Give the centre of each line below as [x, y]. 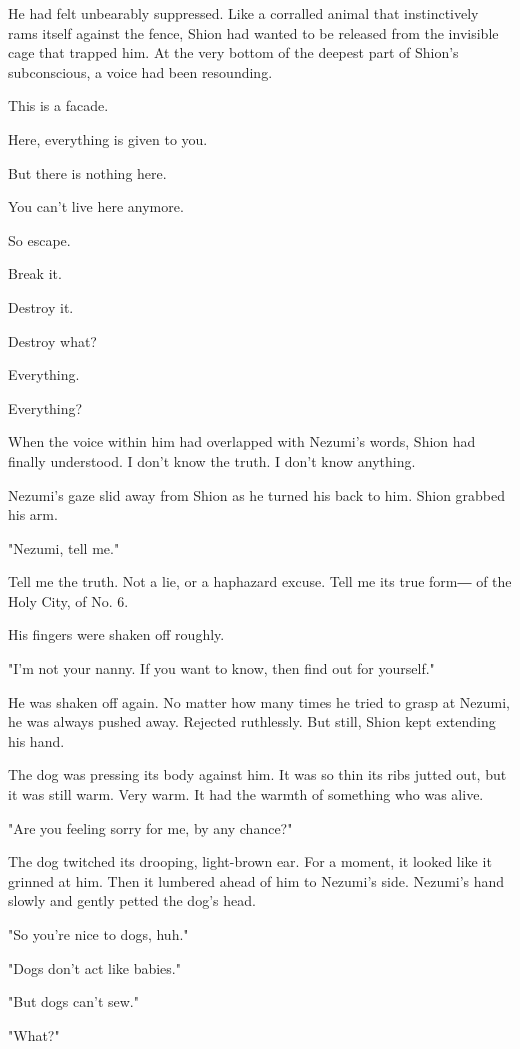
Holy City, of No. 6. [68, 600]
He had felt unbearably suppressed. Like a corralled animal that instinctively [243, 13]
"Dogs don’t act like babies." [94, 967]
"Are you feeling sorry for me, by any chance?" [150, 827]
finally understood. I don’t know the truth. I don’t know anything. [212, 460]
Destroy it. [41, 306]
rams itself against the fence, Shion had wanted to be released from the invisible [253, 32]
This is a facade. [58, 105]
